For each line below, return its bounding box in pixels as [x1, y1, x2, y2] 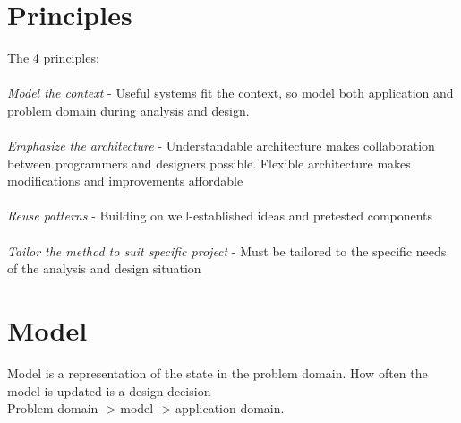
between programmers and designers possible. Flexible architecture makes [7, 153, 411, 172]
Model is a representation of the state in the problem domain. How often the [7, 363, 428, 382]
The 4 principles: [7, 48, 99, 67]
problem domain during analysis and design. [7, 100, 250, 119]
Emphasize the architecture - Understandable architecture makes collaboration [7, 136, 435, 155]
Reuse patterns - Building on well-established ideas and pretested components [7, 206, 433, 225]
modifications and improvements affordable [7, 171, 243, 190]
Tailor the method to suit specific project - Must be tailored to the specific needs [7, 241, 447, 260]
